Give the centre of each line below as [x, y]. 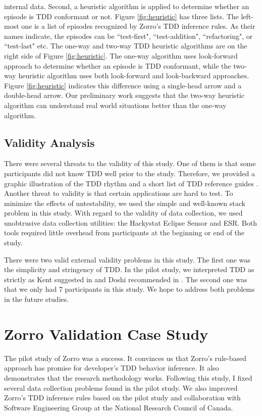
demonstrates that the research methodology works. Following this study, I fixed [128, 377]
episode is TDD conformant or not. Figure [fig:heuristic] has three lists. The [121, 16]
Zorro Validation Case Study [106, 333]
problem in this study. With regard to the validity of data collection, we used [123, 213]
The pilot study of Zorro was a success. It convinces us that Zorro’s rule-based [125, 358]
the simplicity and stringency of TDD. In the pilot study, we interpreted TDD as [129, 269]
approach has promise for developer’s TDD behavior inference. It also [112, 368]
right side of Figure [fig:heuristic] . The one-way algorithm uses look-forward [121, 55]
